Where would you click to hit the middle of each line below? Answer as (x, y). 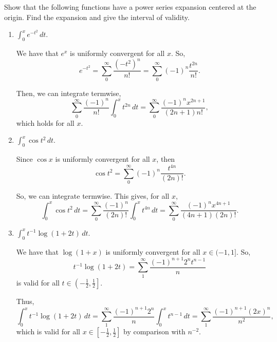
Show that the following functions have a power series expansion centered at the (130, 7)
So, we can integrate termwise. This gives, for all (93, 196)
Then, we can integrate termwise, (69, 93)
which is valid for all (48, 331)
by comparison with (154, 331)
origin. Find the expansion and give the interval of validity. (97, 17)
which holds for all (45, 122)
